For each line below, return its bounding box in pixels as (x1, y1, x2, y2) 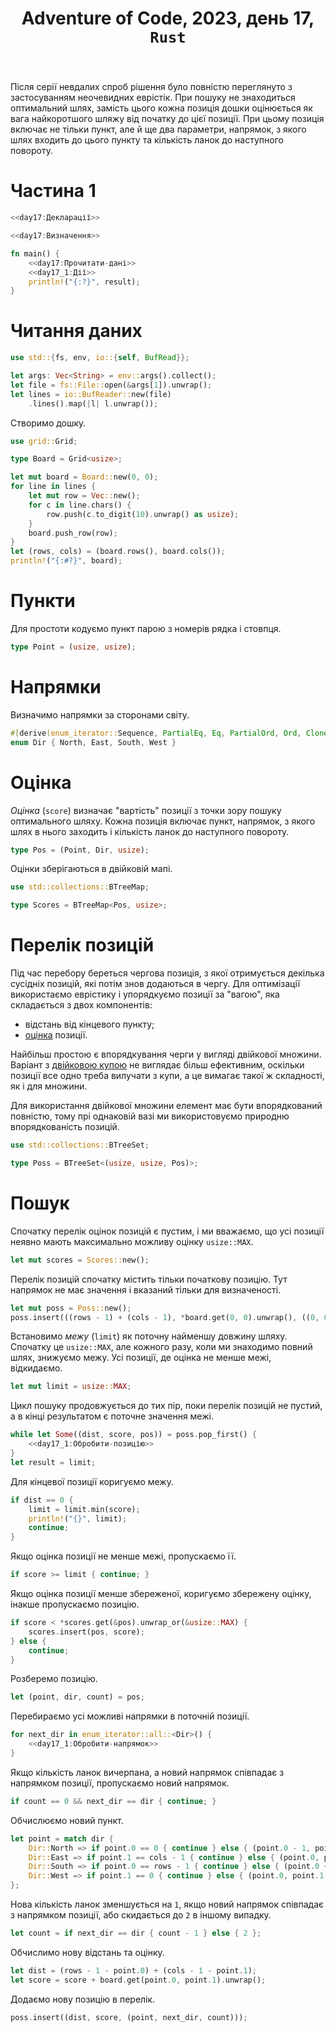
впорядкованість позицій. (10, 1121, 120, 1133)
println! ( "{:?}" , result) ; (28, 277, 141, 287)
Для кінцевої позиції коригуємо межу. (10, 1475, 174, 1487)
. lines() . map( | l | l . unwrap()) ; (28, 398, 159, 409)
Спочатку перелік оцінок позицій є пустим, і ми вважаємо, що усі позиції (10, 1225, 325, 1237)
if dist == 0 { (10, 1495, 74, 1505)
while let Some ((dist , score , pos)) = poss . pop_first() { (10, 1430, 257, 1440)
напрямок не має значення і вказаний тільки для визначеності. (10, 1283, 282, 1296)
